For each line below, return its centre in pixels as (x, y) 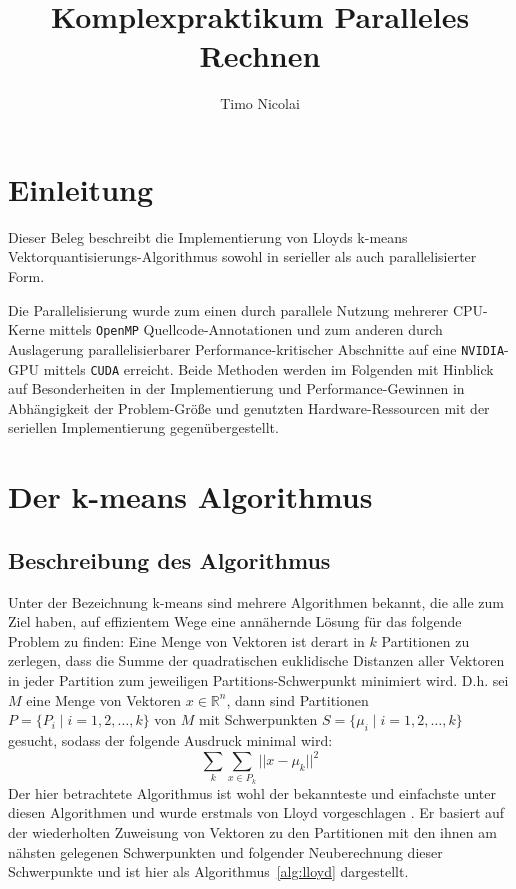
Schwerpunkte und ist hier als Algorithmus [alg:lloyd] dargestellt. (208, 871)
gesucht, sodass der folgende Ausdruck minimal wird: (170, 739)
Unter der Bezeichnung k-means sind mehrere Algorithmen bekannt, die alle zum (256, 601)
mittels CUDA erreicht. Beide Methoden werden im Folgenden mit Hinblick (268, 368)
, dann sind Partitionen (297, 699)
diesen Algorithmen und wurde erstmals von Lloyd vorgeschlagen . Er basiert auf (256, 812)
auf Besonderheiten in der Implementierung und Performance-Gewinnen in (236, 388)
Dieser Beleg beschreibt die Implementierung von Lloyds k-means (208, 236)
